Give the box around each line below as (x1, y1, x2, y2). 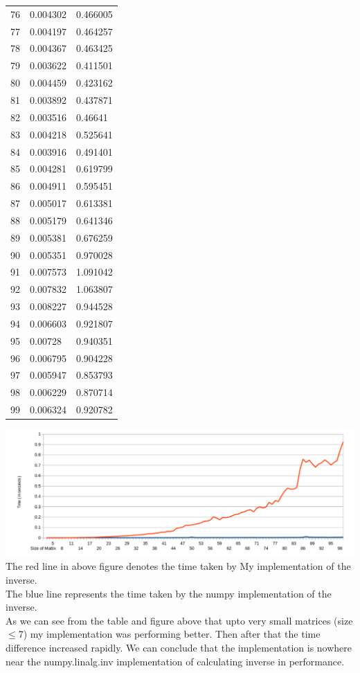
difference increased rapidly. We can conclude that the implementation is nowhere (6, 640, 352, 654)
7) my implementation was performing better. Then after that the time (18, 627, 321, 641)
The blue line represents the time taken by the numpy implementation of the (6, 586, 332, 600)
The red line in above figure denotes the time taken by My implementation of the (6, 559, 351, 573)
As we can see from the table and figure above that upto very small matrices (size (6, 613, 353, 627)
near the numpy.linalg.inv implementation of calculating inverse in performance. (6, 654, 345, 668)
